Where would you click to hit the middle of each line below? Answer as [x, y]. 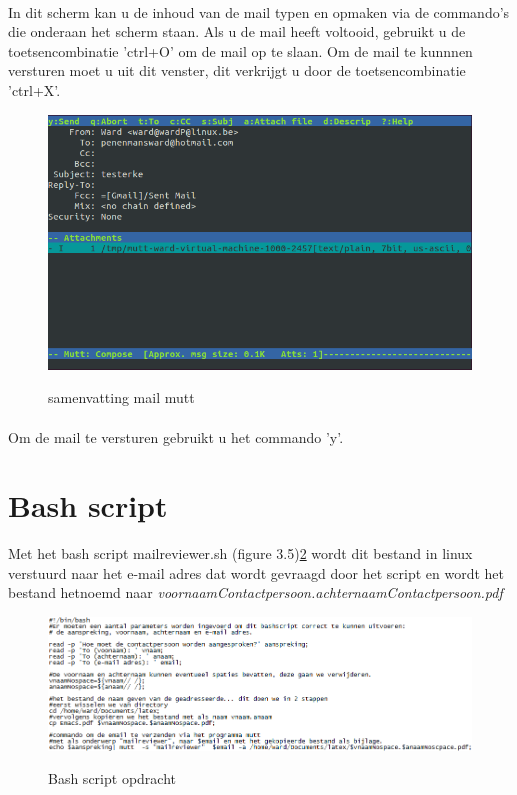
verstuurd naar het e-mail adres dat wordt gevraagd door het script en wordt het [256, 572]
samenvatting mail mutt [121, 397]
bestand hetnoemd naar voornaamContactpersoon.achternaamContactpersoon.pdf [255, 592]
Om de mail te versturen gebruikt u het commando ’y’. [176, 436]
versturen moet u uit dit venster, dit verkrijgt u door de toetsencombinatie [237, 70]
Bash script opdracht [112, 778]
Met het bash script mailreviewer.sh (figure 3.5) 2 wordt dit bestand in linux [240, 553]
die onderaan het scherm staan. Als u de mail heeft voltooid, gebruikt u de [237, 31]
